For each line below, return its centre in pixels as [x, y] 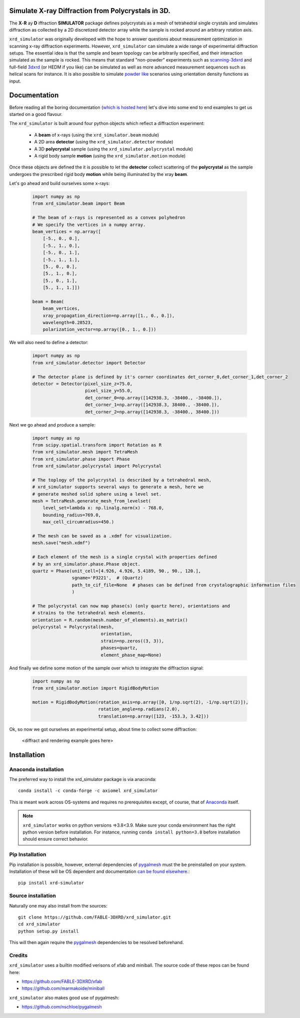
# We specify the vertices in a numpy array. [89, 224]
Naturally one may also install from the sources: [58, 905]
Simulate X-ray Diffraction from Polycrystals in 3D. [90, 11]
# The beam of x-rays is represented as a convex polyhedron [109, 218]
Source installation [32, 896]
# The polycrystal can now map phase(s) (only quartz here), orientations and [131, 606]
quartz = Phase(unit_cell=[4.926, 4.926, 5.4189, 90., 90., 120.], [117, 571]
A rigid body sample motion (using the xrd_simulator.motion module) [110, 155]
